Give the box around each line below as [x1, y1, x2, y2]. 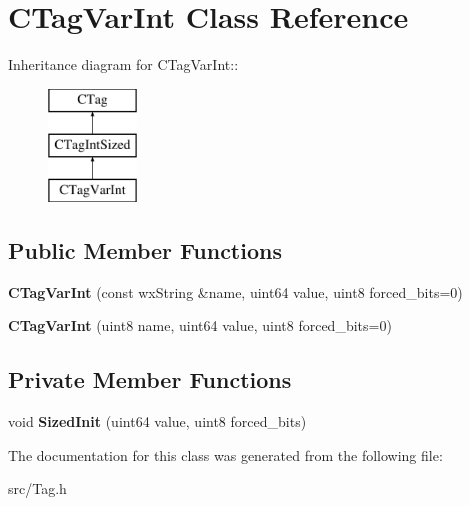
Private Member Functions [8, 364, 292, 395]
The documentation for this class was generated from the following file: [8, 444, 443, 465]
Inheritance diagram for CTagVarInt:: [8, 54, 239, 75]
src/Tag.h [8, 478, 67, 499]
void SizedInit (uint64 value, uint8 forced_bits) [8, 411, 307, 432]
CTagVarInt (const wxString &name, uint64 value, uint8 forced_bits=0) [8, 281, 463, 302]
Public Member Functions [8, 235, 282, 266]
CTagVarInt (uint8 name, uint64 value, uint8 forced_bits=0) [8, 315, 392, 336]
